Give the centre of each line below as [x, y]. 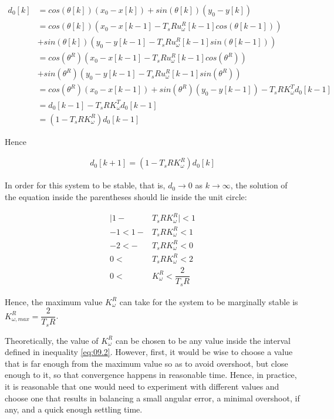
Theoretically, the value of [52, 340]
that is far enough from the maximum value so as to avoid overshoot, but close [146, 363]
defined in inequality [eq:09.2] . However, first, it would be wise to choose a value [149, 352]
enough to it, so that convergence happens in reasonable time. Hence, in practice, [151, 375]
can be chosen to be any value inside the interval [203, 340]
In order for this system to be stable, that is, [85, 185]
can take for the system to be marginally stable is [209, 301]
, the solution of [259, 185]
